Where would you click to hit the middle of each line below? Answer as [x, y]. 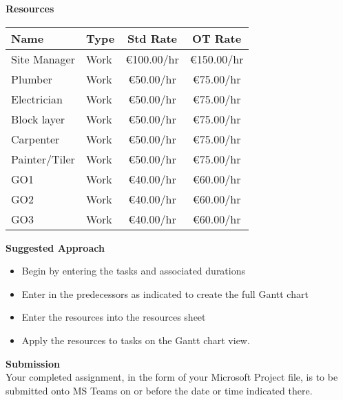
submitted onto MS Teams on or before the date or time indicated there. [159, 390]
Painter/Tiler [43, 159]
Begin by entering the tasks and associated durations [134, 271]
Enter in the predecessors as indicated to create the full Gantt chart [165, 293]
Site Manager [43, 59]
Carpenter [35, 139]
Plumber [32, 79]
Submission [33, 363]
